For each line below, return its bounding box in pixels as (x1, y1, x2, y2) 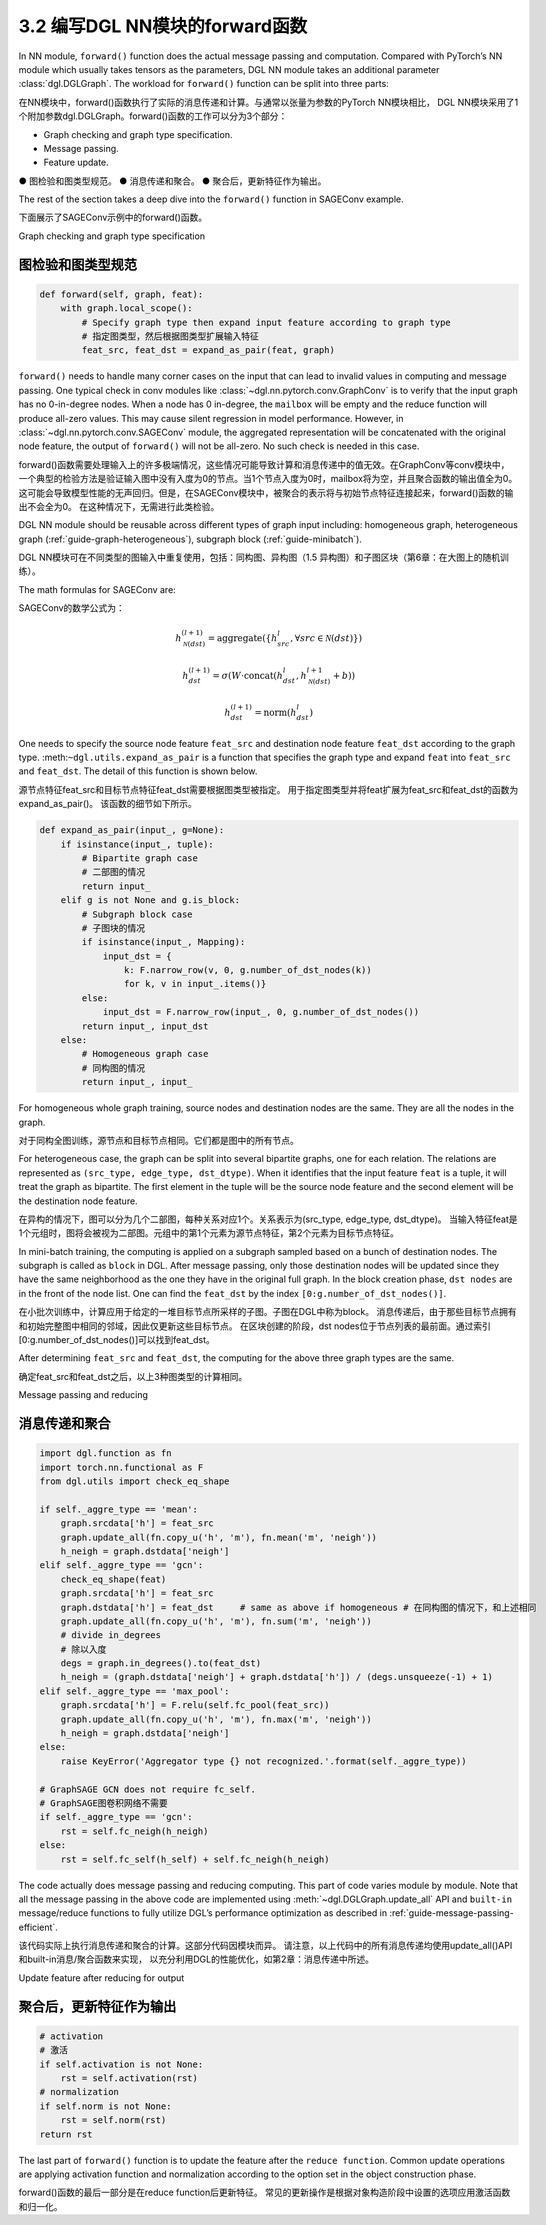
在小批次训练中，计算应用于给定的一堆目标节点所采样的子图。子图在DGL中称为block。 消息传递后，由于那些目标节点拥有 (18, 1306, 517, 1318)
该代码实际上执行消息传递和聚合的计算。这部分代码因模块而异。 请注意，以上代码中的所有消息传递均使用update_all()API (18, 1940, 513, 1952)
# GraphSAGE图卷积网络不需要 (39, 1797, 169, 1809)
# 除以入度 (60, 1643, 107, 1655)
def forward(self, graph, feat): (39, 288, 204, 300)
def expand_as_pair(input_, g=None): (39, 825, 225, 836)
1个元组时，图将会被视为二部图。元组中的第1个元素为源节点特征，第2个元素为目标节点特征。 (18, 1227, 399, 1239)
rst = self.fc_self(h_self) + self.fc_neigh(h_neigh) (60, 1853, 330, 1865)
